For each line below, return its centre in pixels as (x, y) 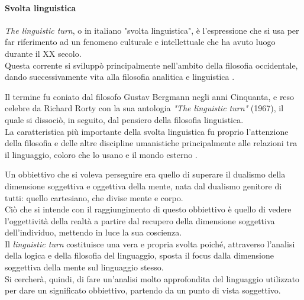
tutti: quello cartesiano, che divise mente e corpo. (94, 197)
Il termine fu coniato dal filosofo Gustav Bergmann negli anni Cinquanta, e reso (150, 96)
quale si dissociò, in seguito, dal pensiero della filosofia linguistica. (124, 119)
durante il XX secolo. (43, 53)
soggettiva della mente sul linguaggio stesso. (84, 267)
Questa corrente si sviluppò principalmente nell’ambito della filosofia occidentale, (151, 65)
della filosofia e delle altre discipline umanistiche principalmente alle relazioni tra (151, 143)
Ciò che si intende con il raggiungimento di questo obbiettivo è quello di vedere (148, 209)
